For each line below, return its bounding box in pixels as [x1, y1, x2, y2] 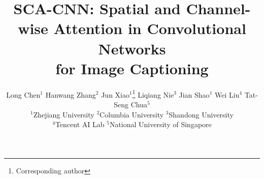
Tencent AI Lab [55, 119, 105, 130]
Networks [98, 38, 166, 58]
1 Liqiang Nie [132, 87, 174, 100]
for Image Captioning [55, 57, 209, 78]
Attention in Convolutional [53, 18, 246, 39]
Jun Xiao [101, 89, 129, 100]
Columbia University [100, 109, 164, 120]
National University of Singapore [109, 119, 212, 130]
